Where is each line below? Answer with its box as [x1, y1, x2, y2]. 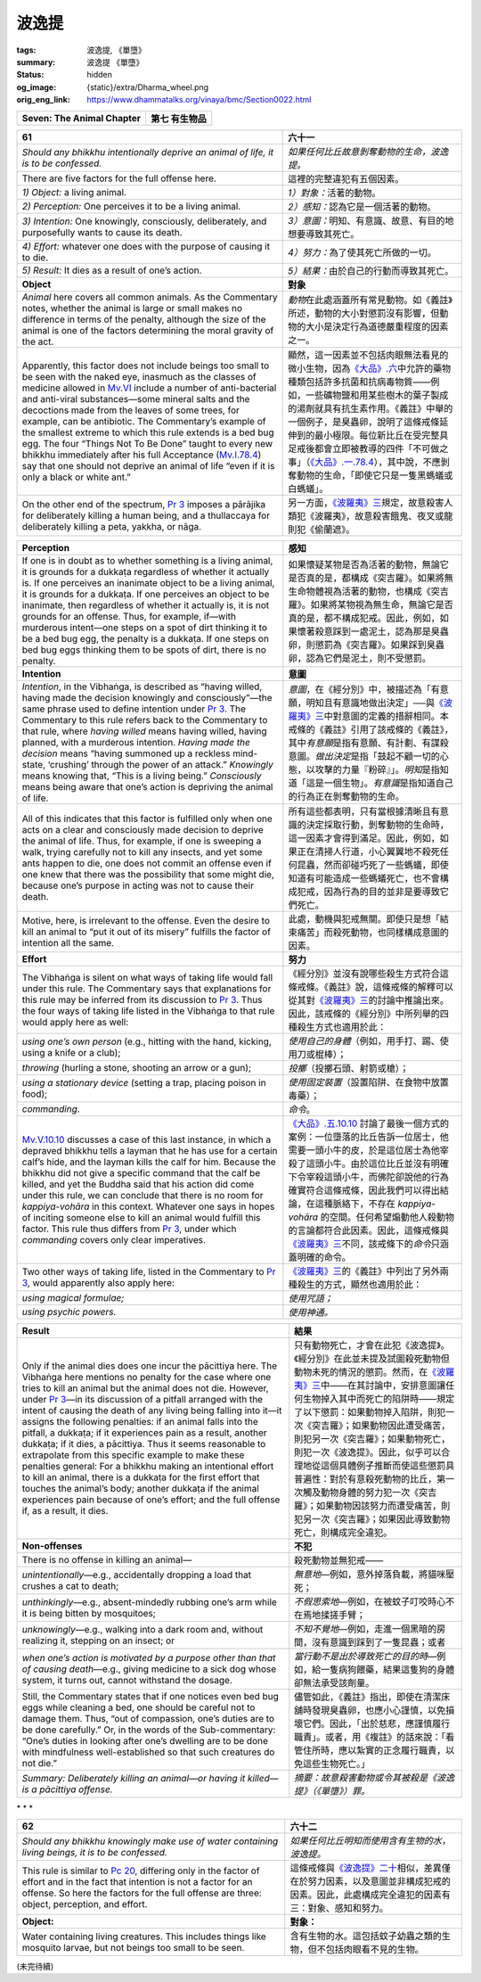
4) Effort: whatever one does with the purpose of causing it [21, 240, 271, 252]
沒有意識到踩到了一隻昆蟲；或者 [312, 1636, 446, 1649]
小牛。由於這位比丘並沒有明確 [323, 1157, 449, 1170]
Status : [16, 70, 45, 80]
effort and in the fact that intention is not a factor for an [21, 1875, 253, 1887]
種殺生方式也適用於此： [288, 1021, 387, 1033]
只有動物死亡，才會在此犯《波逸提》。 [294, 1338, 450, 1351]
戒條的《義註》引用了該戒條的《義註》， [288, 723, 453, 736]
